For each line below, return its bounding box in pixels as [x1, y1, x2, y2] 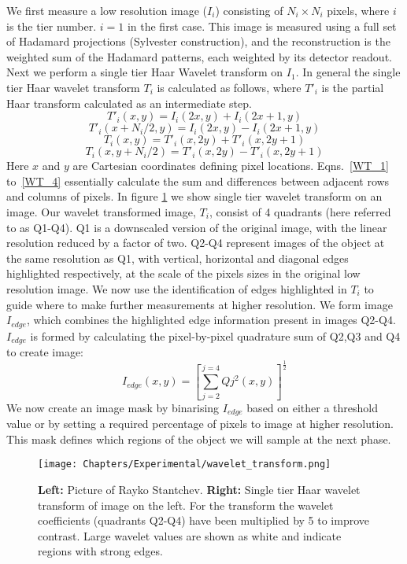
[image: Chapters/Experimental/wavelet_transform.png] [38, 459, 331, 470]
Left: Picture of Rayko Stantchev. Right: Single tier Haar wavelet [38, 481, 361, 497]
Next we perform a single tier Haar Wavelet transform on [6, 64, 283, 80]
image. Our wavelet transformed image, [6, 203, 196, 219]
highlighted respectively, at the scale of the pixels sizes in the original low [6, 265, 361, 282]
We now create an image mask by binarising [6, 399, 220, 415]
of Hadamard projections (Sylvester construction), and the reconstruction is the [6, 33, 390, 50]
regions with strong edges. [38, 543, 163, 559]
